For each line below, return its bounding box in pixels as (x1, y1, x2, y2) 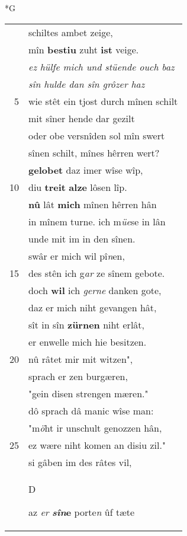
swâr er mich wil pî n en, (28, 248, 125, 263)
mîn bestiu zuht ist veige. (28, 42, 139, 56)
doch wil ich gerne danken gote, (28, 283, 162, 297)
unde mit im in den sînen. (28, 231, 136, 245)
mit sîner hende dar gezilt (28, 111, 135, 125)
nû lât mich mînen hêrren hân (28, 197, 157, 211)
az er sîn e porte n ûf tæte (28, 505, 135, 519)
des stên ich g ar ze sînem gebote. (28, 266, 165, 280)
